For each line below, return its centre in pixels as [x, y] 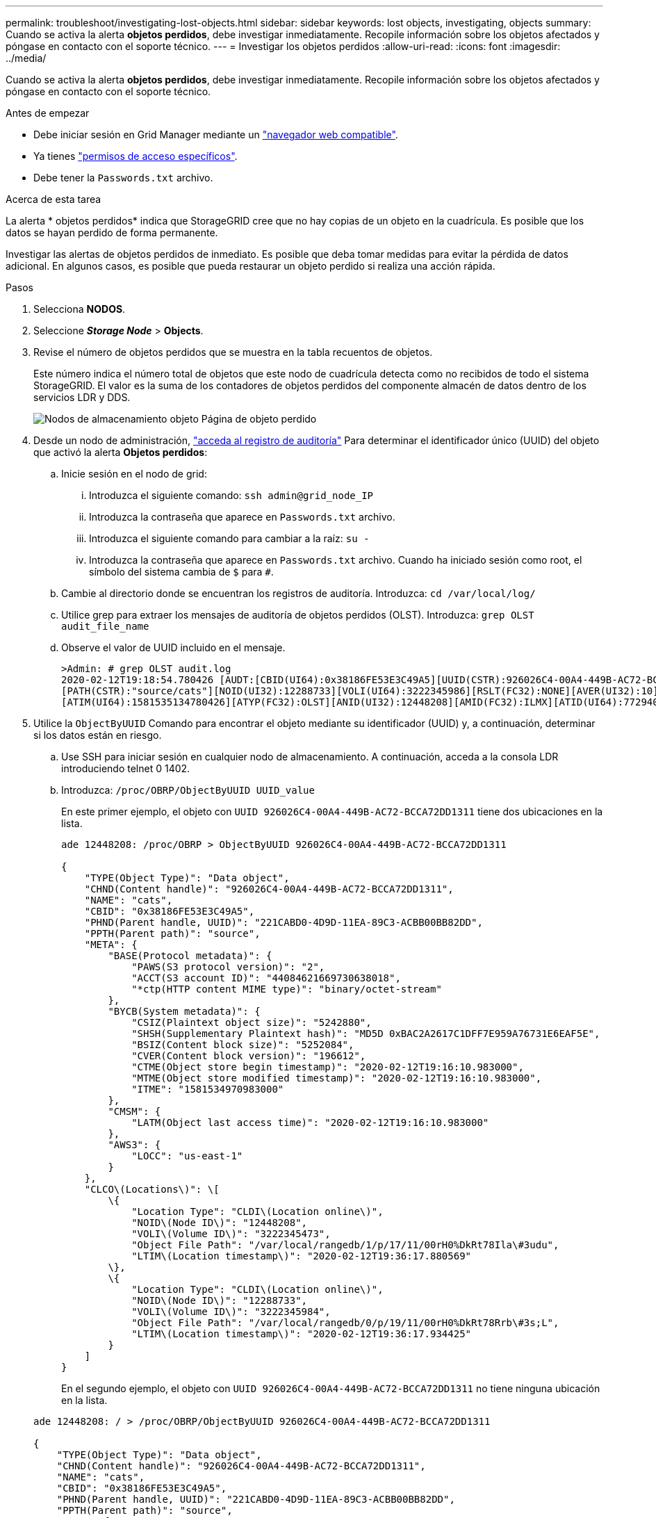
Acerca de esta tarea [54, 199]
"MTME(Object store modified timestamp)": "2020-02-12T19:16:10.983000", [337, 1078]
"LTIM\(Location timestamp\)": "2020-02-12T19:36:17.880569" [302, 1256]
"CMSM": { [134, 1111]
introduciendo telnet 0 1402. [126, 768]
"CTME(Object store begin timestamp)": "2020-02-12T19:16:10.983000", [328, 1067]
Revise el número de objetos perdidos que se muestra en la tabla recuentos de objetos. [233, 352]
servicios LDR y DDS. [82, 397]
